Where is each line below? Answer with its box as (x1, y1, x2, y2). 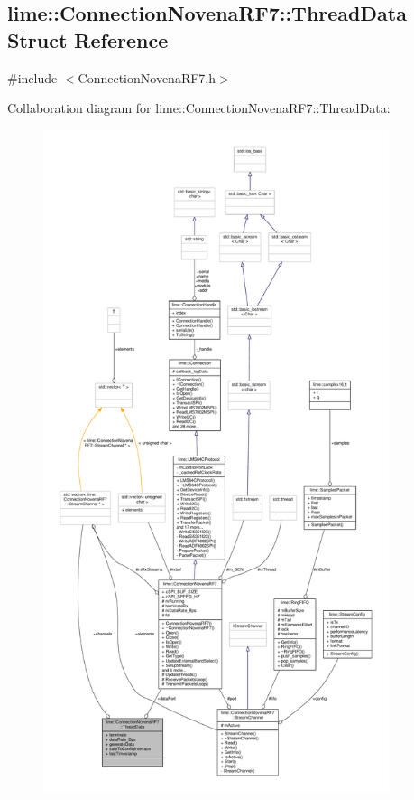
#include (7, 68, 58, 87)
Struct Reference (7, 25, 169, 53)
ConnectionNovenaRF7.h (78, 68, 216, 87)
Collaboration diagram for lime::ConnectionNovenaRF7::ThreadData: (7, 99, 391, 118)
